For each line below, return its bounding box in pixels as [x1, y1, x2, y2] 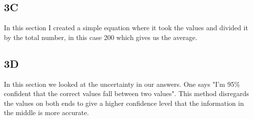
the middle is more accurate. [4, 107, 89, 118]
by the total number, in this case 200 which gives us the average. [4, 32, 197, 42]
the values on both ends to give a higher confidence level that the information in [4, 98, 244, 108]
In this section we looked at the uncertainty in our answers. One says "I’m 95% [4, 79, 240, 89]
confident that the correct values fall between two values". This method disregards [4, 88, 249, 99]
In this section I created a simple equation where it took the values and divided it [4, 22, 248, 33]
